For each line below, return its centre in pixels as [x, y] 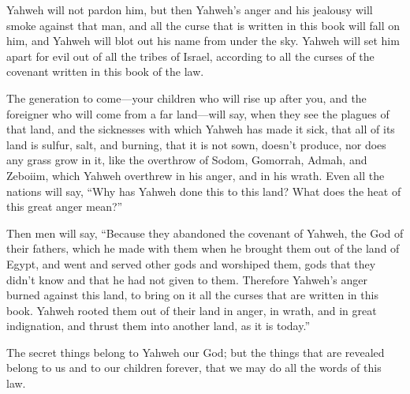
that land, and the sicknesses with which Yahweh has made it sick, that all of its [201, 129]
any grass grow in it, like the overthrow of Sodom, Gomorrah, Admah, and [187, 160]
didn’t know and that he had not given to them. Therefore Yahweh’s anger [187, 279]
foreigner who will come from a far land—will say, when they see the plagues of [198, 113]
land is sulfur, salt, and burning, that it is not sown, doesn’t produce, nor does [196, 144]
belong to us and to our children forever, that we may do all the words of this [194, 368]
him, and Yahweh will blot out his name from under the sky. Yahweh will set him [203, 41]
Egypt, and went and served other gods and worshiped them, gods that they [191, 263]
